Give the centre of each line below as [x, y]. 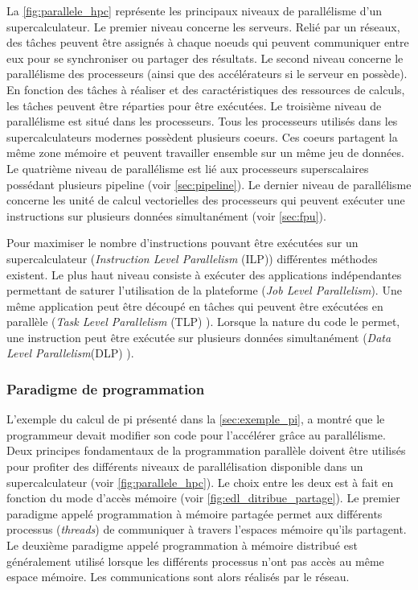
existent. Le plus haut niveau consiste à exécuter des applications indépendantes [204, 274]
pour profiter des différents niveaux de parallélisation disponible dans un [185, 466]
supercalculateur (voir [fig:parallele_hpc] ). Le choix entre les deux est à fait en [200, 482]
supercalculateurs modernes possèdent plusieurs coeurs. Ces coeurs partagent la [202, 136]
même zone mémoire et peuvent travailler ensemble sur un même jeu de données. [205, 153]
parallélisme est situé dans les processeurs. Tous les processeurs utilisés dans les [202, 121]
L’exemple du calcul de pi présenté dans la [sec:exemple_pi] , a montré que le [196, 419]
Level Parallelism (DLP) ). [70, 353]
